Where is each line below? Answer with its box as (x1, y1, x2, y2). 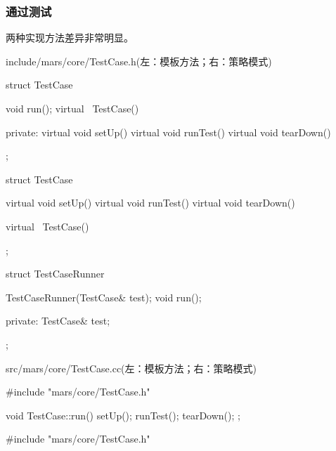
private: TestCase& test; (6, 313, 110, 328)
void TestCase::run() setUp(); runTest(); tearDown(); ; (6, 407, 240, 422)
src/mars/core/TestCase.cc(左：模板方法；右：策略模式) (6, 360, 257, 375)
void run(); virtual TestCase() (6, 101, 139, 115)
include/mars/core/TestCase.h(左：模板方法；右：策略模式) (6, 53, 272, 68)
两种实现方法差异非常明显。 (6, 30, 134, 45)
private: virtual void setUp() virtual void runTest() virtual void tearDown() (6, 124, 331, 139)
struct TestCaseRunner (6, 266, 105, 281)
